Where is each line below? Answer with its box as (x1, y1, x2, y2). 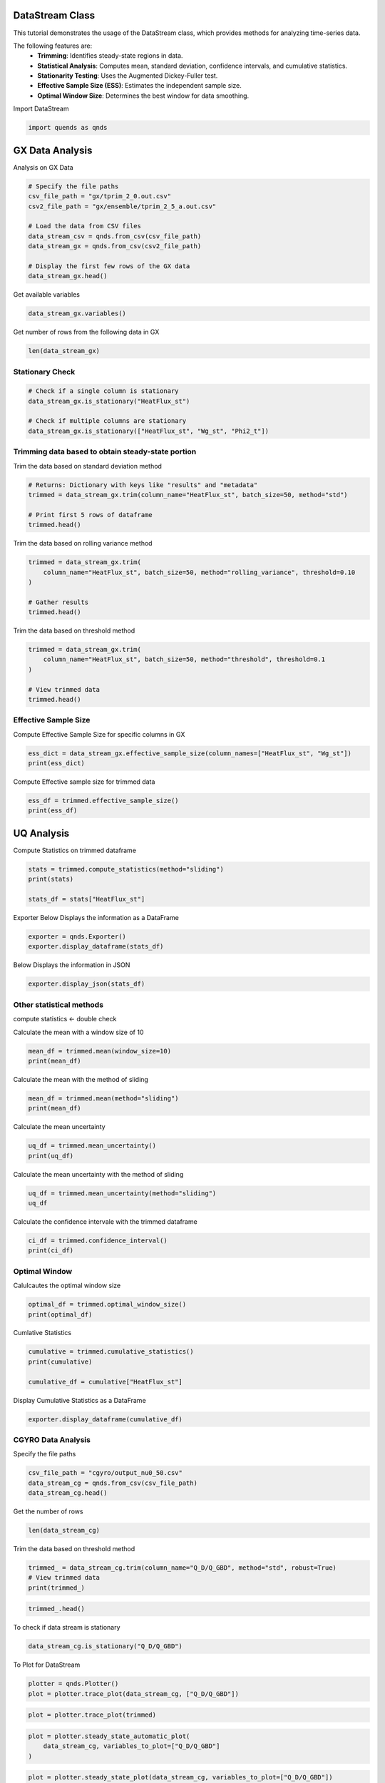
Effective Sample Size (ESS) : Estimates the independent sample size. (37, 81, 242, 90)
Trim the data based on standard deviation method (13, 461, 162, 470)
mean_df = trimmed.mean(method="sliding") (28, 1094, 179, 1102)
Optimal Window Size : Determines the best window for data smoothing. (37, 91, 250, 100)
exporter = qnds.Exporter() (28, 933, 126, 941)
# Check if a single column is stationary (28, 387, 179, 395)
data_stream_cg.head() (28, 1489, 108, 1497)
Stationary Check (13, 367, 76, 377)
